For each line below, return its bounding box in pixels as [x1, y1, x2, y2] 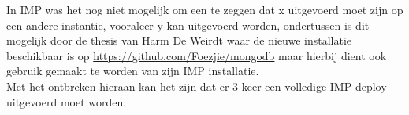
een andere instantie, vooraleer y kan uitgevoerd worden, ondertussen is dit [6, 16, 370, 33]
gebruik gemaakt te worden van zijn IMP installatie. [6, 63, 259, 79]
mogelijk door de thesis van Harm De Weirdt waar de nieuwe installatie [6, 32, 352, 49]
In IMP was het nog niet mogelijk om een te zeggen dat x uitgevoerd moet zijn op [6, 2, 403, 17]
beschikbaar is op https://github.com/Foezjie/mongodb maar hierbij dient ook [6, 47, 387, 63]
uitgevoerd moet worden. [6, 93, 127, 110]
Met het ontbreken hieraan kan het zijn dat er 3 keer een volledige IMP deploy [6, 77, 387, 94]
